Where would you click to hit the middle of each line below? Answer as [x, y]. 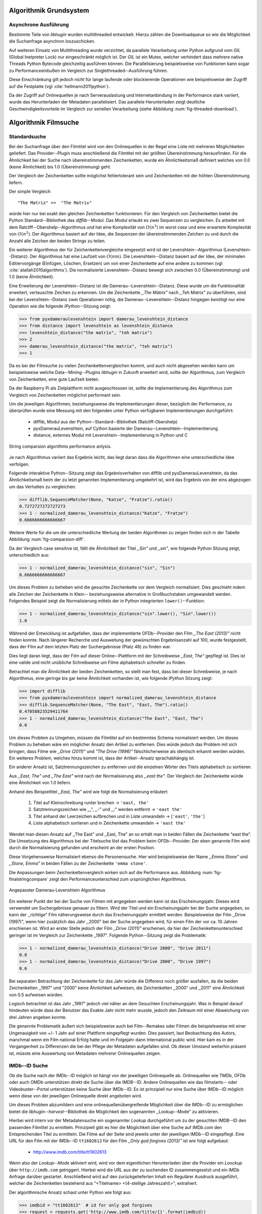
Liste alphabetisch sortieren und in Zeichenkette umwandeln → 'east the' [110, 823]
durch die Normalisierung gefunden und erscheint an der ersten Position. [82, 848]
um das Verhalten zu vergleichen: [42, 487]
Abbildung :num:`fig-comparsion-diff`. [47, 540]
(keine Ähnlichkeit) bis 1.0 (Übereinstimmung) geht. [60, 167]
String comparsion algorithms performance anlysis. [60, 446]
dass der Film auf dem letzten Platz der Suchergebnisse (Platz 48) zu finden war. [90, 647]
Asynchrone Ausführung [39, 25]
